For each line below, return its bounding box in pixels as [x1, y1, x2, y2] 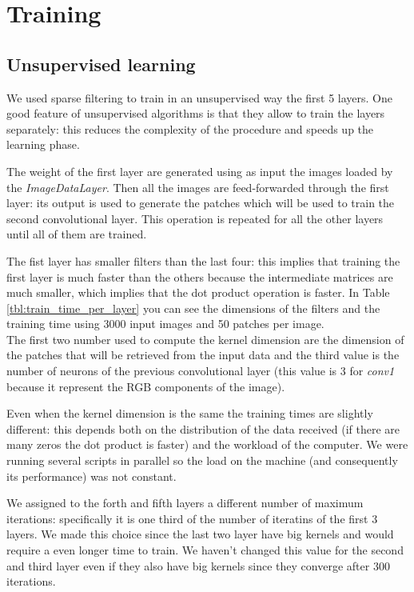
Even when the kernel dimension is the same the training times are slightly [6, 405, 373, 422]
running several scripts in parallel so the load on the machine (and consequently [6, 452, 398, 469]
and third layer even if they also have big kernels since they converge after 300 [6, 557, 390, 574]
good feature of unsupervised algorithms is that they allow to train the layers [6, 105, 385, 122]
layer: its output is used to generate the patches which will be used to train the [6, 194, 395, 211]
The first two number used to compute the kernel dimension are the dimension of [6, 330, 404, 347]
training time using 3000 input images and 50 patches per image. [6, 315, 324, 332]
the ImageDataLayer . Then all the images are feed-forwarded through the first [6, 178, 389, 195]
